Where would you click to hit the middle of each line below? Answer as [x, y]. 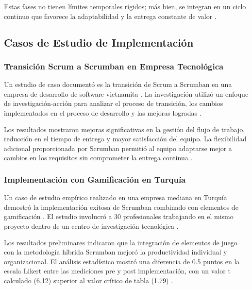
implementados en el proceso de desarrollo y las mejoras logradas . [103, 112]
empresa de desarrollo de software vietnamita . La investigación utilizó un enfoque [126, 93]
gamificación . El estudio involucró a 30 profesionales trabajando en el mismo [119, 216]
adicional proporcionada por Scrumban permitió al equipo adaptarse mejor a [118, 148]
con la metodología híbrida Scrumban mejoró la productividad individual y [116, 252]
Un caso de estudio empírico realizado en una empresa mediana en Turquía [116, 197]
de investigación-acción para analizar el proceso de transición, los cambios [114, 103]
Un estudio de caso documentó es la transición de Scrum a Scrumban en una [118, 84]
